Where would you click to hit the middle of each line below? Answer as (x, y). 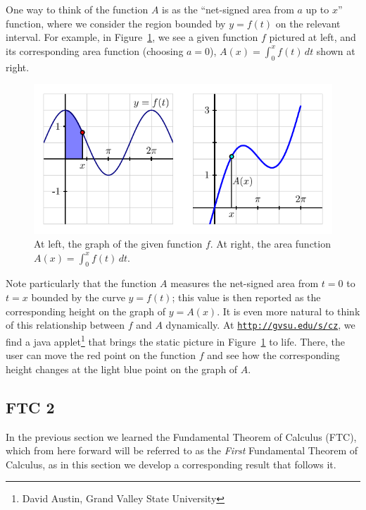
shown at (336, 50)
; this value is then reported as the (246, 297)
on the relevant (308, 23)
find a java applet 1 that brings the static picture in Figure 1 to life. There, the (175, 340)
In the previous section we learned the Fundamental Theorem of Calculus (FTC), (181, 436)
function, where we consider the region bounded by (116, 23)
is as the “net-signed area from (228, 9)
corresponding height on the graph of (86, 311)
